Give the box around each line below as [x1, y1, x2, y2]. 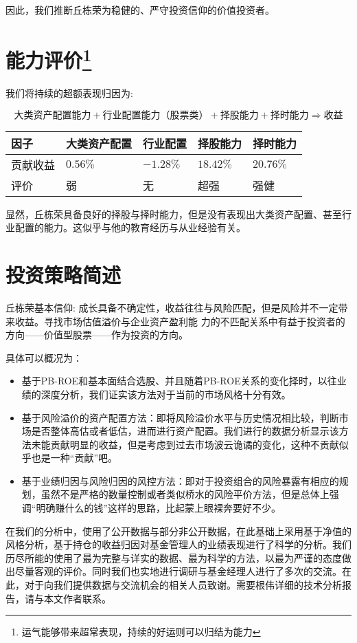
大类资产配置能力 [14, 110, 91, 120]
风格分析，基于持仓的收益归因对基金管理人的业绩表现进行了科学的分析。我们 [5, 537, 352, 552]
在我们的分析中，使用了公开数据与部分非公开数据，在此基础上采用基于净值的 [5, 523, 352, 538]
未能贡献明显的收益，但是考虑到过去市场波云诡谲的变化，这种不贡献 [31, 437, 339, 451]
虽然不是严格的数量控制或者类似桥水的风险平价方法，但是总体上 [41, 487, 330, 501]
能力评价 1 [5, 43, 92, 74]
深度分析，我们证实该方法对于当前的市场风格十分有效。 [41, 386, 291, 401]
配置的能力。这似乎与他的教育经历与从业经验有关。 [14, 220, 246, 235]
